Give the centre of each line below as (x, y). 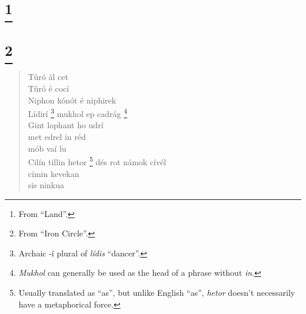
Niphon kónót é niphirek (72, 100)
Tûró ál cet (48, 77)
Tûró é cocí (49, 88)
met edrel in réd (57, 137)
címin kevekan (54, 173)
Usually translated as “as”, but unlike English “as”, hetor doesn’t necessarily (157, 293)
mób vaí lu (47, 148)
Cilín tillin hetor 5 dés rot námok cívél (97, 161)
